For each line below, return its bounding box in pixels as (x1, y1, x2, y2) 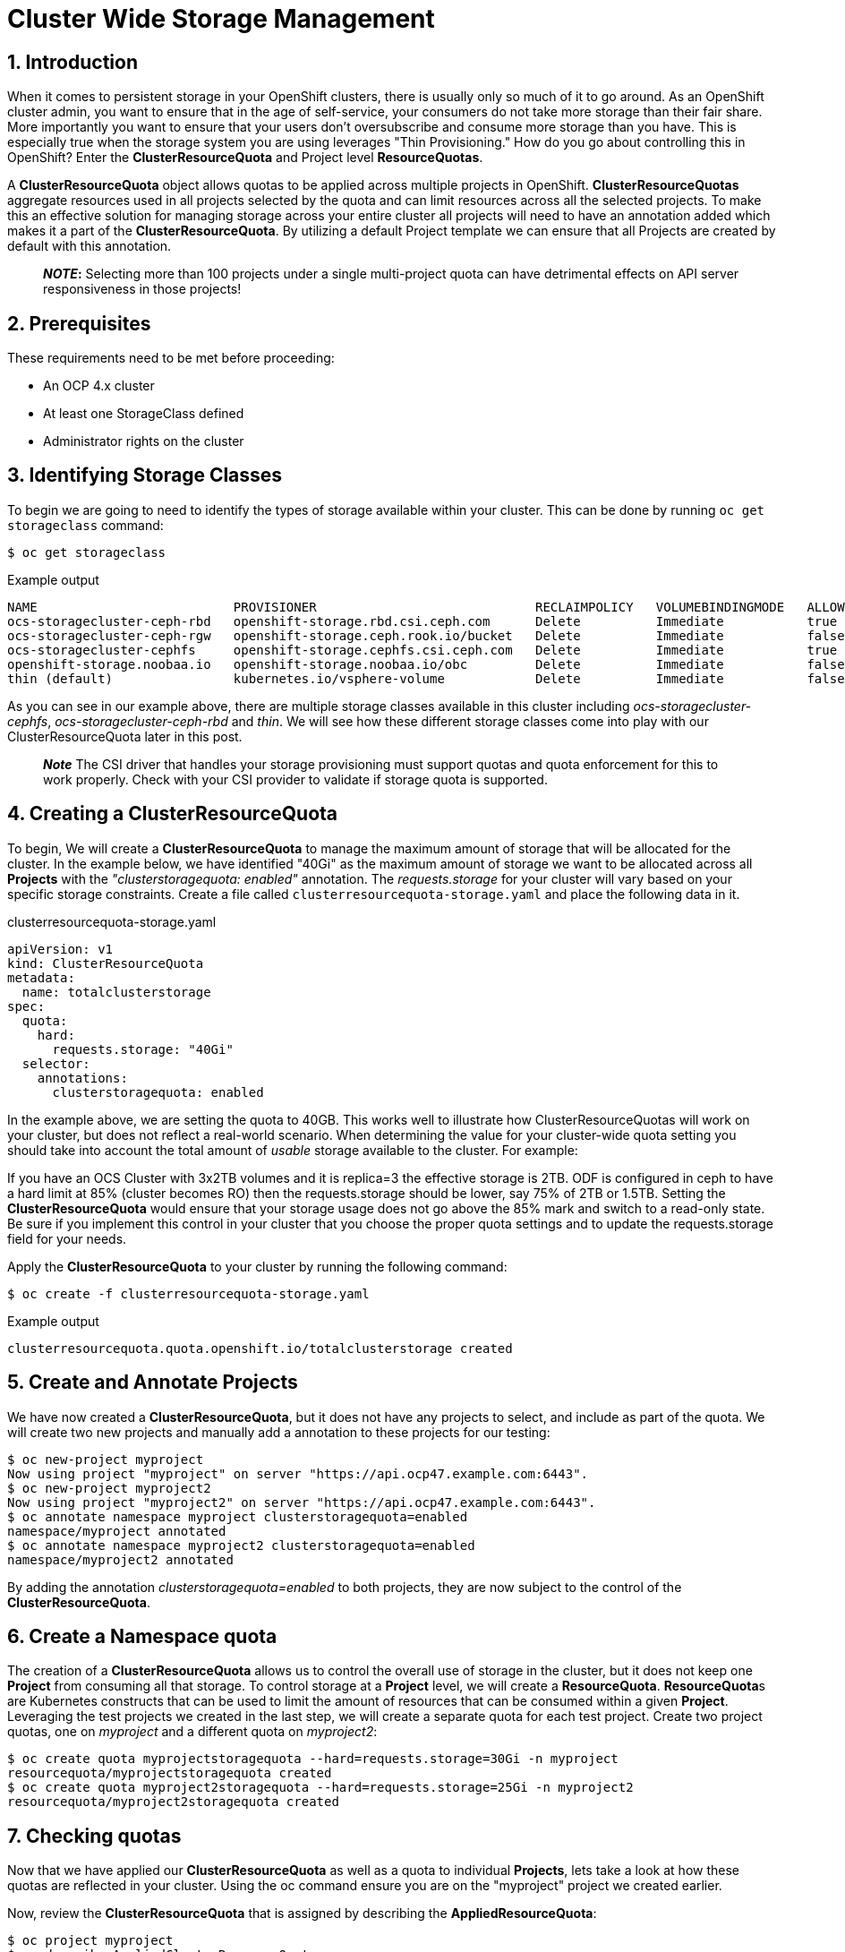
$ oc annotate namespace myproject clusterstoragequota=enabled (7, 1509, 468, 1524)
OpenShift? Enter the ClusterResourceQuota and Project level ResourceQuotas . (7, 150, 483, 166)
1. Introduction (7, 50, 138, 73)
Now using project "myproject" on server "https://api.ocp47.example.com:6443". (7, 1466, 589, 1481)
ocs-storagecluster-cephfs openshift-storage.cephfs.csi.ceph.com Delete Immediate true (7, 642, 838, 657)
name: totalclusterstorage (21, 984, 211, 999)
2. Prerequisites (7, 312, 151, 335)
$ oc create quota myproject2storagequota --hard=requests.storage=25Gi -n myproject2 (7, 1780, 634, 1795)
